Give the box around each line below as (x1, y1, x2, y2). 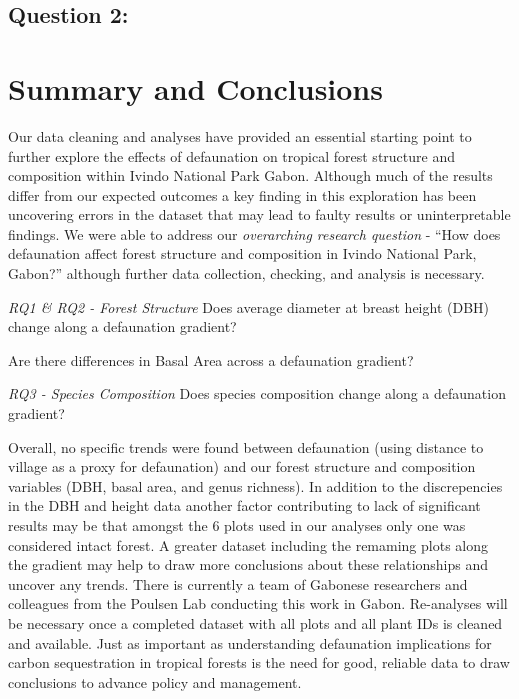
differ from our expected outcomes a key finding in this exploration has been (8, 184, 477, 205)
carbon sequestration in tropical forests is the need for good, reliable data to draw (8, 652, 510, 673)
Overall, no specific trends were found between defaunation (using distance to (8, 436, 484, 457)
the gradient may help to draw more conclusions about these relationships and (8, 554, 489, 575)
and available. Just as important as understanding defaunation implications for (8, 632, 492, 653)
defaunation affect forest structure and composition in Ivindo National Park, (8, 243, 477, 264)
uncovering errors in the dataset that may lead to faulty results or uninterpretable (8, 204, 511, 225)
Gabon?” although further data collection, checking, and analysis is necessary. (8, 263, 485, 284)
